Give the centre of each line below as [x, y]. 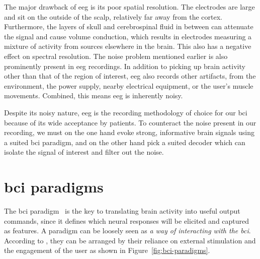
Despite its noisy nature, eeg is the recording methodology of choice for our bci [126, 112]
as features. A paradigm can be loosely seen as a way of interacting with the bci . [127, 231]
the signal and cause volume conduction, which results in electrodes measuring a [128, 36]
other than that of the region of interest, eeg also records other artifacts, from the [130, 76]
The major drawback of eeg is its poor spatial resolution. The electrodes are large [129, 7]
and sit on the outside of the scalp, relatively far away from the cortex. [113, 16]
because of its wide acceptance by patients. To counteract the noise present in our [130, 122]
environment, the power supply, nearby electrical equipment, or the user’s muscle [129, 85]
